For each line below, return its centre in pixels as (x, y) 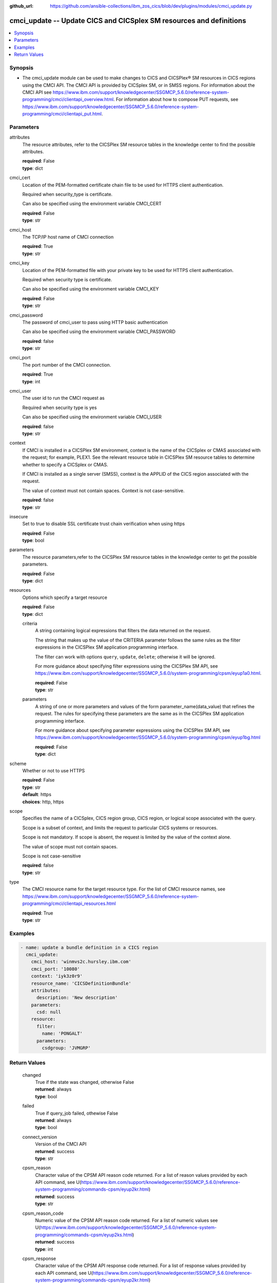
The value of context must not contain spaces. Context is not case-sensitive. (103, 491)
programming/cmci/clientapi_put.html (62, 114)
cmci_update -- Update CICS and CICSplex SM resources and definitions (128, 21)
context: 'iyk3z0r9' (57, 976)
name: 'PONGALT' (62, 1034)
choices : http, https (43, 802)
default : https (37, 794)
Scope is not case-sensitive (52, 856)
